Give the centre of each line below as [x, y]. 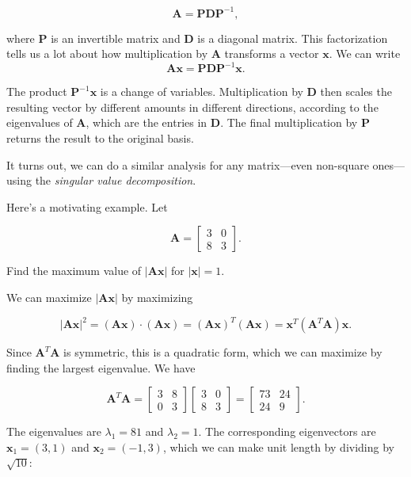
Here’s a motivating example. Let [87, 206]
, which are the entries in [147, 122]
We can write [368, 53]
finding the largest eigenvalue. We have [101, 367]
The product [37, 92]
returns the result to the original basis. [100, 137]
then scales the [356, 92]
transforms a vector [272, 53]
